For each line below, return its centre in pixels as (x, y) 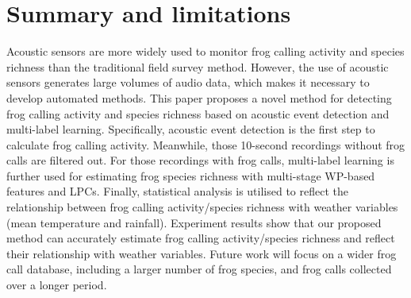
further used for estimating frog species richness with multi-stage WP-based (191, 175)
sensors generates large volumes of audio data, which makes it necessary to (188, 82)
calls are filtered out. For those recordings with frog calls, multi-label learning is (200, 160)
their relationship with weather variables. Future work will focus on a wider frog (202, 253)
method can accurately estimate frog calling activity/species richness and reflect (201, 238)
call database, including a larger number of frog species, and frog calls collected (199, 269)
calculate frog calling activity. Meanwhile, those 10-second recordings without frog (206, 144)
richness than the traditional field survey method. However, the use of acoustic (198, 66)
